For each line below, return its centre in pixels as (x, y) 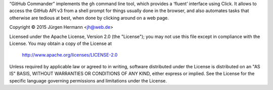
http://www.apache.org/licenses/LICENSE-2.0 (70, 55)
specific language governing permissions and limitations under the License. (88, 80)
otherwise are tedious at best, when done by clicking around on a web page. (89, 18)
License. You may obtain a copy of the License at (61, 43)
